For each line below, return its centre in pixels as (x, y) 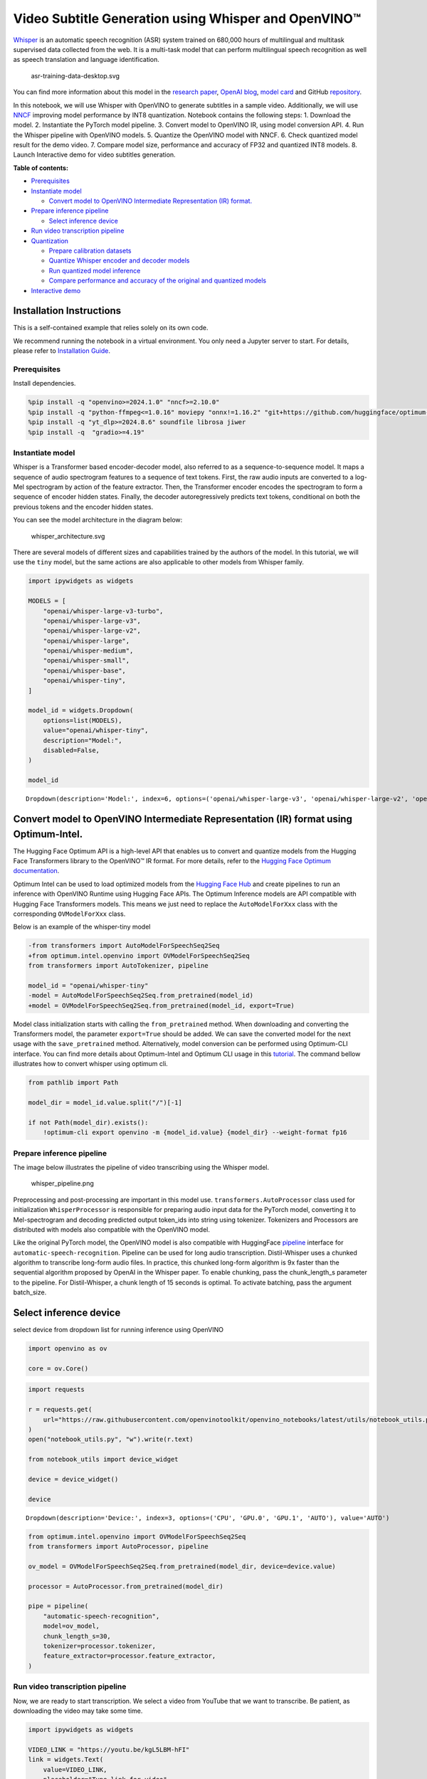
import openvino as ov (68, 1349)
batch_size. (30, 1292)
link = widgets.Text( (66, 1760)
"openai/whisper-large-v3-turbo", (103, 611)
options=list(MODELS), (83, 720)
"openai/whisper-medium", (88, 651)
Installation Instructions (67, 311)
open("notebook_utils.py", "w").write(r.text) (111, 1440)
